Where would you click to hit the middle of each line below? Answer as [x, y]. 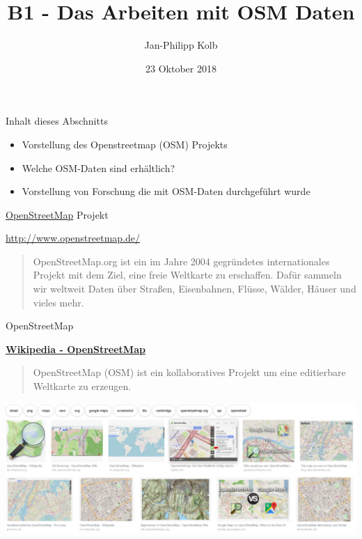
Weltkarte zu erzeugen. [82, 386]
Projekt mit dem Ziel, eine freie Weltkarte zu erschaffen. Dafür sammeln [187, 275]
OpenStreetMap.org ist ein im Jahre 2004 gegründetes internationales [181, 261]
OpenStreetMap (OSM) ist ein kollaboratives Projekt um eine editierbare [189, 372]
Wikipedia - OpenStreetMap [76, 349]
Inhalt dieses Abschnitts [57, 121]
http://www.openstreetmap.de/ [73, 238]
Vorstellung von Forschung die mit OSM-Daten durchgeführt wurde [166, 191]
